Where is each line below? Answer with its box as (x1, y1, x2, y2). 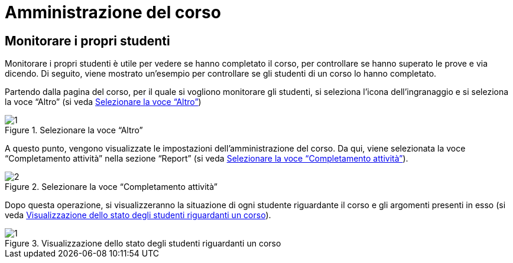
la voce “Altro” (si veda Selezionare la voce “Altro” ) (5, 97, 202, 107)
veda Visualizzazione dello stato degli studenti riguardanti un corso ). (5, 210, 271, 221)
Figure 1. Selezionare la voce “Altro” (5, 125, 143, 136)
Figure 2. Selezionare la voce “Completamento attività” (5, 182, 217, 192)
